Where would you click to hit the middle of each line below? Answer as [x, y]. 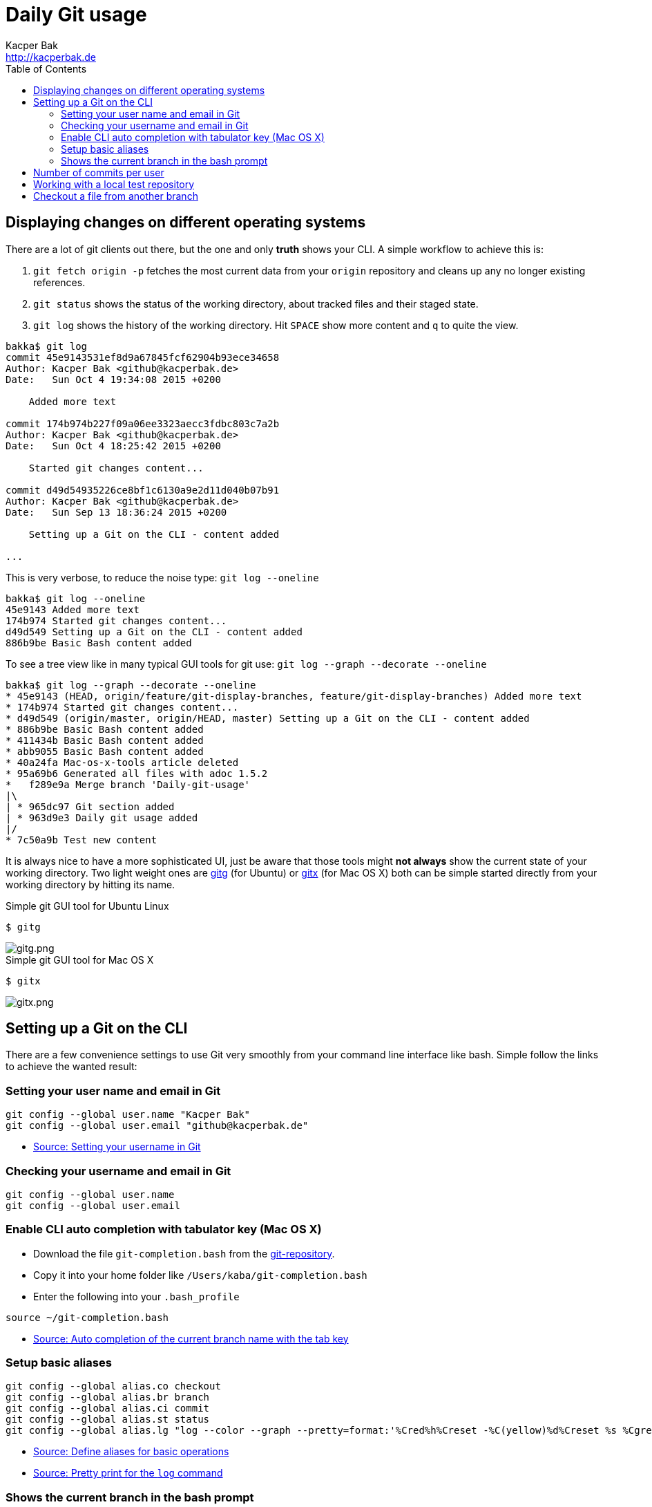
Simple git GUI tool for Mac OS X [80, 960]
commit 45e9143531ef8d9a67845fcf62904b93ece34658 [143, 357]
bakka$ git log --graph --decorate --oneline [131, 685]
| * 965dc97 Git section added [90, 806]
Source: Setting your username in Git [117, 1147]
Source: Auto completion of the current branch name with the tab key [191, 1338]
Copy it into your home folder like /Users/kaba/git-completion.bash [200, 1275]
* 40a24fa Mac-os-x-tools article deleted [122, 762]
